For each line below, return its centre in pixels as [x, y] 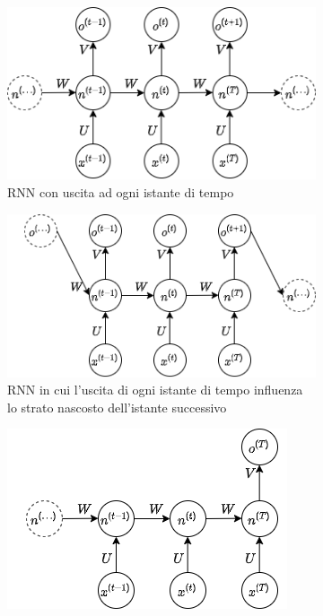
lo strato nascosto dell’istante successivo [117, 407]
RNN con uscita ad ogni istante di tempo [121, 192]
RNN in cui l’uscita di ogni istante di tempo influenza [155, 390]
